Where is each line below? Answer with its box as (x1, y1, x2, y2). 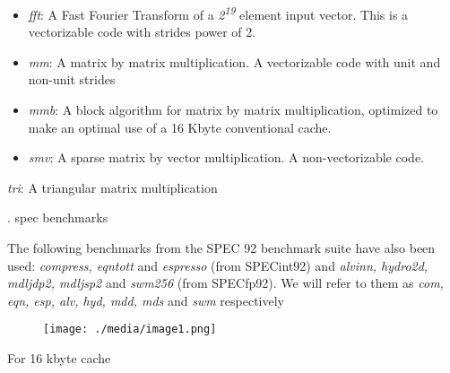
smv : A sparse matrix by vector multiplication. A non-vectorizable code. (28, 148, 424, 167)
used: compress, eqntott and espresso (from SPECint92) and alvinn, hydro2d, (7, 256, 428, 274)
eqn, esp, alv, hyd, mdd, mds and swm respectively (7, 291, 285, 309)
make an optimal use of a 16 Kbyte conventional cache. (28, 117, 332, 136)
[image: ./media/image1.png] (43, 323, 217, 336)
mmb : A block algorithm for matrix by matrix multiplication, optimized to (28, 100, 438, 119)
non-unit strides (28, 70, 116, 89)
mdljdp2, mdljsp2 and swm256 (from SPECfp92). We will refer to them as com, (7, 273, 444, 292)
